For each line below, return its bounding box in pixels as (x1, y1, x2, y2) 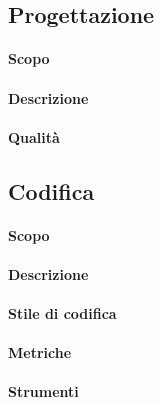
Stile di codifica (8, 303, 117, 324)
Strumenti (8, 381, 79, 402)
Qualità (8, 126, 60, 147)
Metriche (8, 342, 72, 363)
